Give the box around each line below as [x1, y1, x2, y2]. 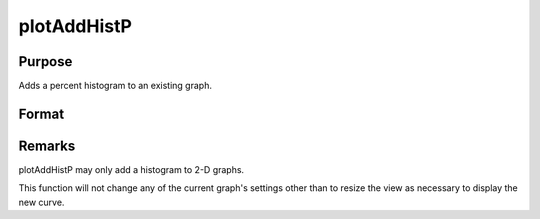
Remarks [18, 137, 76, 154]
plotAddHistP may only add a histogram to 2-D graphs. [18, 163, 245, 175]
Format [18, 105, 65, 122]
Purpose [18, 53, 73, 70]
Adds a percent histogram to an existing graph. [18, 80, 212, 92]
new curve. [18, 196, 65, 208]
